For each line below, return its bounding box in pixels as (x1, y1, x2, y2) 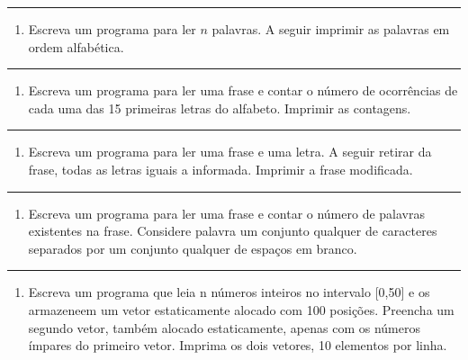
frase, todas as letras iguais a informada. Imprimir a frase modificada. (28, 159, 413, 178)
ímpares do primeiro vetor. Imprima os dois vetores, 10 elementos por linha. (28, 336, 447, 355)
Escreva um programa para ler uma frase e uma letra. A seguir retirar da (28, 142, 432, 161)
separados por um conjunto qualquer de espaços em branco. (28, 238, 357, 257)
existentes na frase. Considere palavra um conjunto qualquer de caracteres (28, 221, 437, 240)
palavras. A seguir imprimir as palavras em (211, 20, 450, 38)
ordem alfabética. (28, 37, 124, 56)
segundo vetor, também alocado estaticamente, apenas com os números (28, 318, 420, 337)
